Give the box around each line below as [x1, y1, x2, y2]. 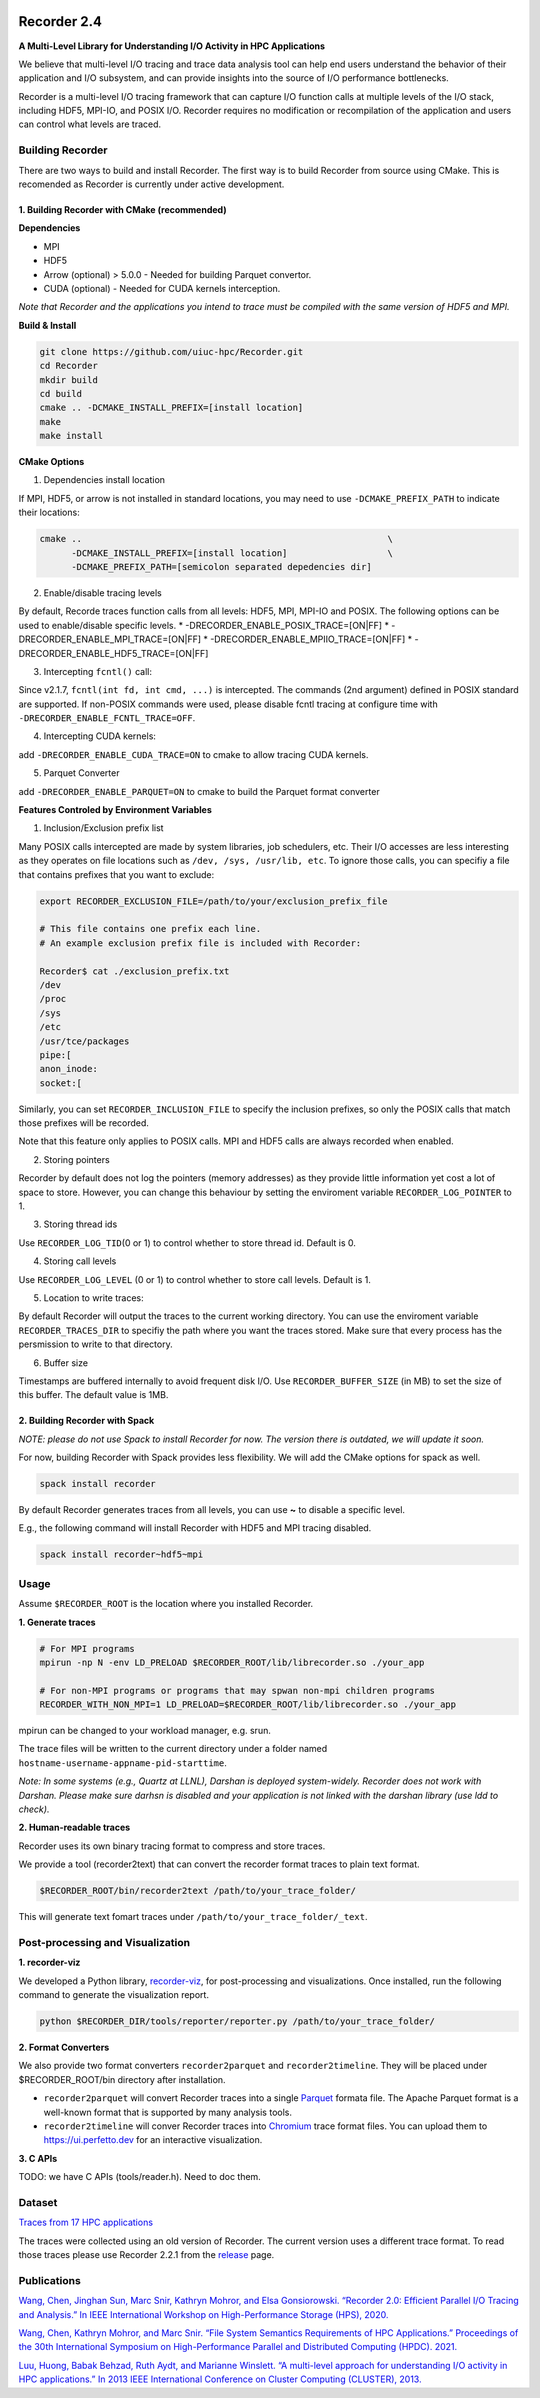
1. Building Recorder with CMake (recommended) [18, 204, 227, 215]
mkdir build [39, 374, 99, 385]
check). [18, 1803, 50, 1815]
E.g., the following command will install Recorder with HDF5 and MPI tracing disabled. [18, 1522, 372, 1534]
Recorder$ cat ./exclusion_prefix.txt [39, 965, 230, 977]
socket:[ [39, 1077, 83, 1089]
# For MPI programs [39, 1643, 135, 1654]
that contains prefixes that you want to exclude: [18, 868, 215, 880]
